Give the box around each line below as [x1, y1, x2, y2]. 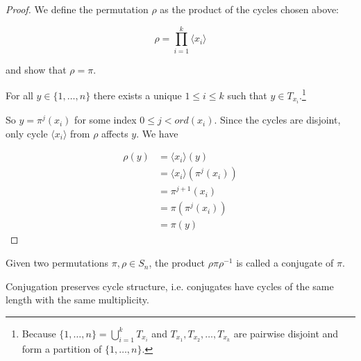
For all [6, 87, 33, 102]
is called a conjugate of [236, 255, 334, 270]
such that [227, 87, 267, 102]
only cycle [6, 126, 48, 140]
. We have [136, 126, 178, 140]
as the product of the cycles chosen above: [160, 2, 339, 16]
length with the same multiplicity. [6, 292, 149, 307]
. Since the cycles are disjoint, [214, 112, 341, 127]
